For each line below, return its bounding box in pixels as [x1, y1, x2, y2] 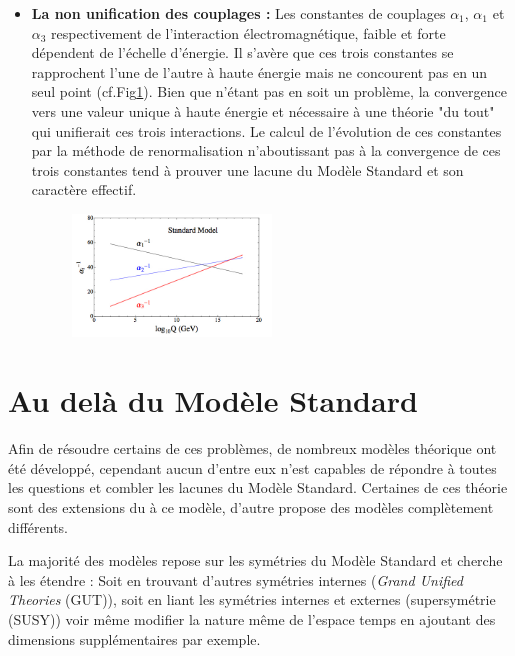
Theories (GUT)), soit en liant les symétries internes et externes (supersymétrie [8, 589, 496, 610]
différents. [8, 516, 69, 537]
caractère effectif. [31, 179, 137, 200]
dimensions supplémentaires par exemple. [8, 628, 261, 649]
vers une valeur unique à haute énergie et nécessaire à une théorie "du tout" [31, 100, 495, 121]
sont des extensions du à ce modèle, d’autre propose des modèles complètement [8, 496, 494, 517]
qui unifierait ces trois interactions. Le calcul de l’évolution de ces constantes [31, 120, 502, 141]
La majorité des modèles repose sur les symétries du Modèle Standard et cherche [8, 550, 503, 571]
